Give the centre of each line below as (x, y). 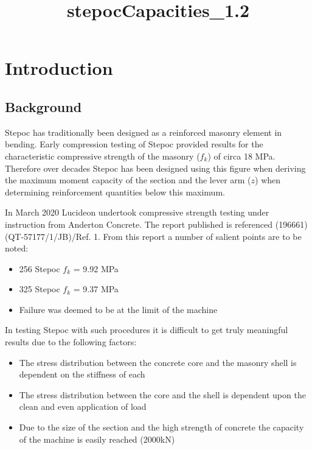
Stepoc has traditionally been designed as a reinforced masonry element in (144, 132)
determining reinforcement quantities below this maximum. (115, 192)
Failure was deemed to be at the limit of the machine (118, 309)
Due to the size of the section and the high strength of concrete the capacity (161, 427)
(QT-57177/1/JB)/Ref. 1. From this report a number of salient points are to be (153, 236)
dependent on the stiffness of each (82, 374)
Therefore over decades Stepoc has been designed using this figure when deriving (155, 168)
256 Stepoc (40, 268)
